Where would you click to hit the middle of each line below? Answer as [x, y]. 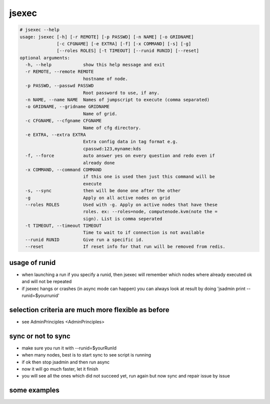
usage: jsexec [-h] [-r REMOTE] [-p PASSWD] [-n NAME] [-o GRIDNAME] [107, 37]
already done [99, 163]
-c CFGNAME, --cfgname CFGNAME [63, 121]
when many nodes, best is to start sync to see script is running [86, 355]
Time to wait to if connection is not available [143, 233]
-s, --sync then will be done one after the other [103, 191]
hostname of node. [105, 78]
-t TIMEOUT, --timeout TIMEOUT [63, 226]
